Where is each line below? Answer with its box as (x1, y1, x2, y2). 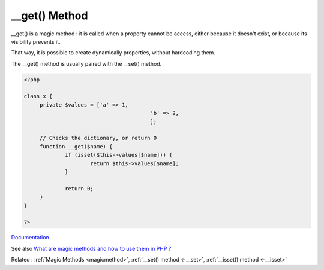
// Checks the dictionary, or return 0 (39, 135, 157, 142)
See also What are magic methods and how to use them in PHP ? (11, 245, 172, 252)
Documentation (11, 234, 49, 241)
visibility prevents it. (11, 38, 61, 45)
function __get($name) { (39, 143, 113, 150)
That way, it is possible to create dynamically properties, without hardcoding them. (11, 49, 216, 56)
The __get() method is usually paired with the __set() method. (11, 60, 162, 67)
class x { (23, 93, 53, 100)
